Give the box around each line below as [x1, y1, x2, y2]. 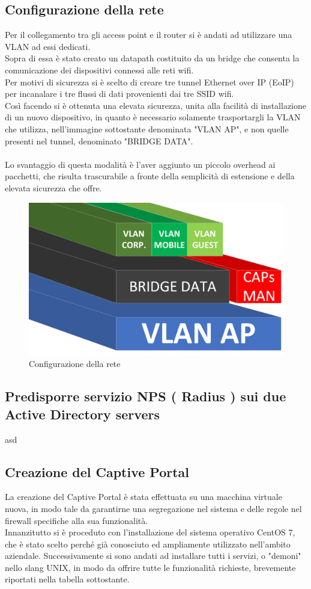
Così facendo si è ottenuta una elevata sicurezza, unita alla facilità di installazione [5, 99, 306, 111]
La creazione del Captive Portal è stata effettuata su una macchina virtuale [5, 490, 282, 503]
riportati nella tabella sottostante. [5, 573, 130, 585]
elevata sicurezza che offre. [5, 181, 102, 194]
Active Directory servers [5, 404, 160, 423]
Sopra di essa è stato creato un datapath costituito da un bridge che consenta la [5, 52, 300, 64]
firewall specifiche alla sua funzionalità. [5, 514, 148, 526]
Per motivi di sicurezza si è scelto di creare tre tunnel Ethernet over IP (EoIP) [5, 75, 294, 88]
